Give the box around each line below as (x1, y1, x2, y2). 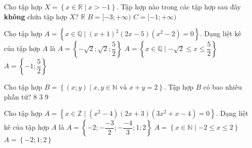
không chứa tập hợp (4, 11, 67, 21)
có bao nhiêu (203, 82, 242, 92)
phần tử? (4, 91, 31, 101)
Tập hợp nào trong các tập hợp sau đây (121, 1, 241, 11)
